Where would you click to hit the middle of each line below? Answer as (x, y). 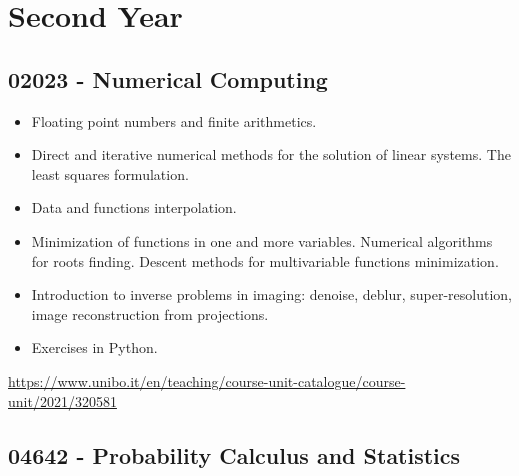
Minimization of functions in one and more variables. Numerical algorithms (262, 240)
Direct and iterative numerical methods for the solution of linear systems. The (271, 154)
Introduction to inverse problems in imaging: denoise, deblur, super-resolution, (271, 294)
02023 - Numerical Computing (168, 78)
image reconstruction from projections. (150, 313)
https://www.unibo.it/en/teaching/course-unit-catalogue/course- (207, 380)
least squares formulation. (110, 173)
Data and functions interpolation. (134, 207)
